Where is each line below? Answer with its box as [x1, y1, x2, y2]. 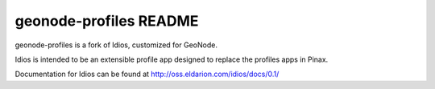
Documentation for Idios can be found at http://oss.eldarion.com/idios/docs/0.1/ [14, 69, 280, 79]
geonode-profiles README [14, 12, 199, 30]
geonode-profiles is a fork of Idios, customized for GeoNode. [14, 40, 217, 50]
